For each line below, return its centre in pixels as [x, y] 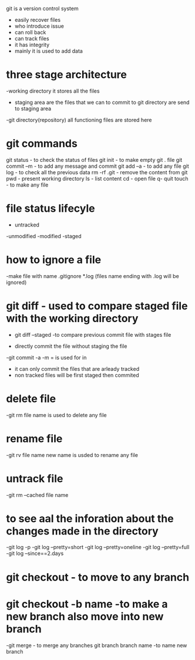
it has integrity [32, 45]
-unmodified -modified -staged [44, 236]
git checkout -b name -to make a [87, 604]
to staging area [33, 109]
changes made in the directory [82, 531]
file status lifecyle [51, 209]
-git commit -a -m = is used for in [46, 357]
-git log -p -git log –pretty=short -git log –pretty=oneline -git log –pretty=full [98, 547]
